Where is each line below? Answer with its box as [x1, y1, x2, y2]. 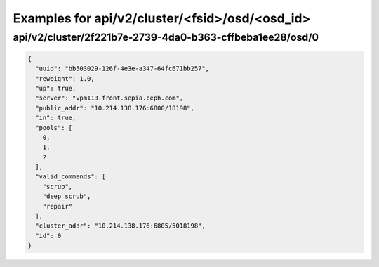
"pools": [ [35, 124, 73, 131]
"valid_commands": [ [35, 173, 106, 181]
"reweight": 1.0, [35, 74, 95, 82]
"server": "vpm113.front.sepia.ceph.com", [35, 94, 184, 102]
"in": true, [35, 114, 77, 122]
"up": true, [35, 84, 77, 92]
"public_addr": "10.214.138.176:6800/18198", [35, 104, 194, 112]
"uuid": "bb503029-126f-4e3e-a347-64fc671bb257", [35, 65, 210, 73]
